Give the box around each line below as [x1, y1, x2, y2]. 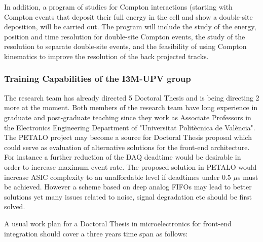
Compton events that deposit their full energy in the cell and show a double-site [4, 11, 253, 22]
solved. [4, 201, 25, 212]
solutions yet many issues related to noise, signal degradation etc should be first [4, 191, 252, 202]
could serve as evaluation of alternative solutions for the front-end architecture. [4, 141, 250, 152]
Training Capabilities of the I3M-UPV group [4, 72, 191, 85]
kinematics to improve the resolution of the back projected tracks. [4, 51, 209, 61]
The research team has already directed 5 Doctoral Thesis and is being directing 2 [4, 92, 259, 103]
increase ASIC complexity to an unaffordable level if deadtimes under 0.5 [4, 171, 231, 182]
